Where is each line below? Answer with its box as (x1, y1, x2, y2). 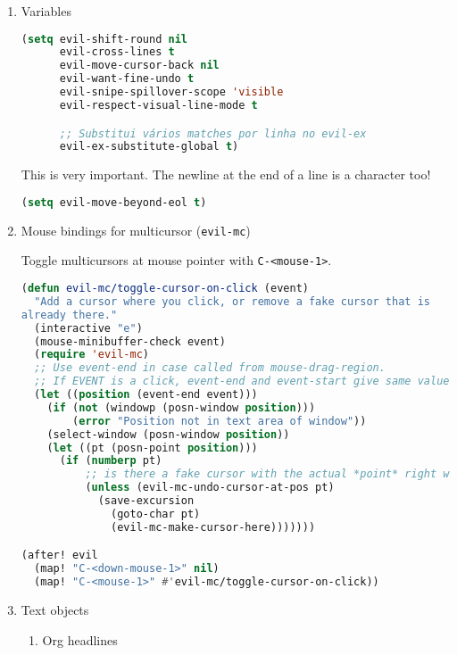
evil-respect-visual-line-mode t (59, 98, 258, 112)
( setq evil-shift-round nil (21, 32, 187, 46)
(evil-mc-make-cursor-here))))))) (111, 520, 316, 534)
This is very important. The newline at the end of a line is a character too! (21, 165, 431, 184)
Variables (21, 2, 71, 20)
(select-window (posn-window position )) (46, 427, 290, 441)
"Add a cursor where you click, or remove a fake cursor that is (34, 294, 430, 308)
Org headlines (42, 630, 118, 649)
